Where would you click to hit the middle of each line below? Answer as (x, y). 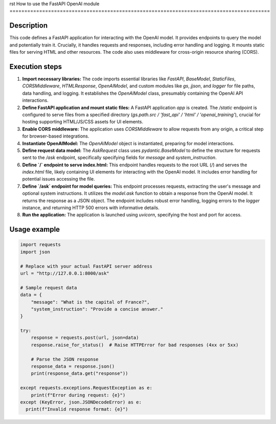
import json (35, 252)
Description (29, 26)
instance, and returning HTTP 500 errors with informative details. (91, 208)
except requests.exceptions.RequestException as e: (86, 388)
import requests (41, 245)
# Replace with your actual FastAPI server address (86, 266)
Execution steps (36, 66)
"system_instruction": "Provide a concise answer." (97, 309)
